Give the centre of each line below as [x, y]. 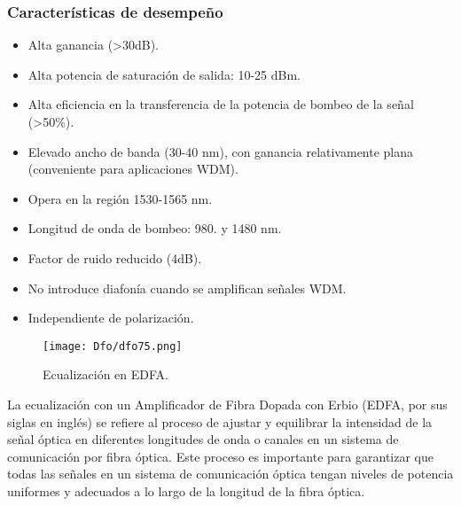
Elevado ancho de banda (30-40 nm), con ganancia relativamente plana [221, 151]
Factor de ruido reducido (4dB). [115, 257]
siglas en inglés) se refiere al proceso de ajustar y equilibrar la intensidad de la [220, 421]
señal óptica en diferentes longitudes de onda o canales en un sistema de [203, 439]
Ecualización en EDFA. [105, 374]
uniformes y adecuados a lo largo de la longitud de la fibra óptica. [186, 490]
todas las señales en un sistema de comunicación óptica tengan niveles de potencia [230, 474]
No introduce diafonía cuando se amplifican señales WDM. [187, 288]
